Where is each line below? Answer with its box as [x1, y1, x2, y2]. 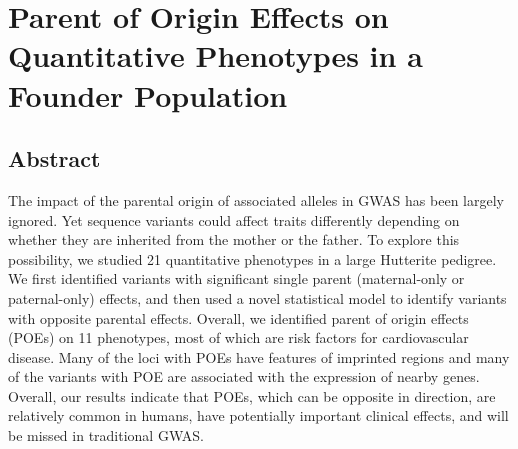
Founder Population [8, 74, 288, 115]
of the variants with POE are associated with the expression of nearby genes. [8, 366, 480, 387]
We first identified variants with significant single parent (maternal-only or [8, 268, 465, 289]
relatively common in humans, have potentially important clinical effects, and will [8, 405, 509, 426]
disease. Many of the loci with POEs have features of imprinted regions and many [8, 346, 510, 367]
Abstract [8, 143, 101, 174]
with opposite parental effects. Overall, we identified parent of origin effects [8, 307, 469, 328]
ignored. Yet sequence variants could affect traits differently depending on [8, 209, 460, 230]
